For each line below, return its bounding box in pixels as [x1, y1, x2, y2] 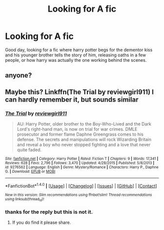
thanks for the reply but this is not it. [5, 208, 93, 215]
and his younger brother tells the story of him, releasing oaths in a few [5, 52, 146, 58]
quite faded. [17, 147, 41, 153]
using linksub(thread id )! [5, 196, 44, 202]
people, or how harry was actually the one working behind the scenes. [5, 57, 147, 63]
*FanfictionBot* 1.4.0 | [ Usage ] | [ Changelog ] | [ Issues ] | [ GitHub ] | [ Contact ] [5, 182, 157, 189]
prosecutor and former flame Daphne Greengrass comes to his [17, 131, 144, 137]
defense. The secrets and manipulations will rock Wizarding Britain [17, 137, 152, 142]
